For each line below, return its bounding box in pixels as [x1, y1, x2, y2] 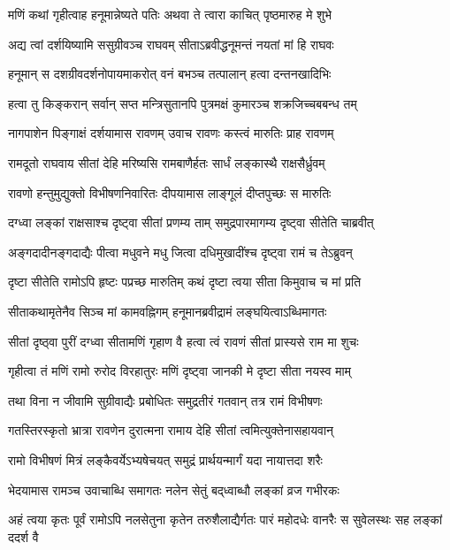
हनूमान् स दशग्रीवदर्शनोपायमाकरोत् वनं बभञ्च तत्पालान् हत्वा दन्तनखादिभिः [8, 65, 332, 83]
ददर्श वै [8, 527, 39, 546]
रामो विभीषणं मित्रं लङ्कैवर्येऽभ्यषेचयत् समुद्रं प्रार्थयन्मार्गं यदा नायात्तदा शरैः [8, 450, 323, 469]
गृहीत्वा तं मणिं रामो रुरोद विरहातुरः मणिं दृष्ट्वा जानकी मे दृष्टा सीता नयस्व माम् [8, 362, 352, 380]
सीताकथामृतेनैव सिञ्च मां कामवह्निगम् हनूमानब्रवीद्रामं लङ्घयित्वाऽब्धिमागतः [8, 302, 327, 320]
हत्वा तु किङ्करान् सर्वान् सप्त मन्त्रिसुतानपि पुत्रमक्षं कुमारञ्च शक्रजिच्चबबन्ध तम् [8, 94, 357, 112]
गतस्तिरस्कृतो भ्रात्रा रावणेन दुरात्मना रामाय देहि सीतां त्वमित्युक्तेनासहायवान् [8, 421, 334, 439]
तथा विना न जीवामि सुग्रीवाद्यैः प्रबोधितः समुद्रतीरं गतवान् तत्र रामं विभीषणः [8, 391, 323, 409]
